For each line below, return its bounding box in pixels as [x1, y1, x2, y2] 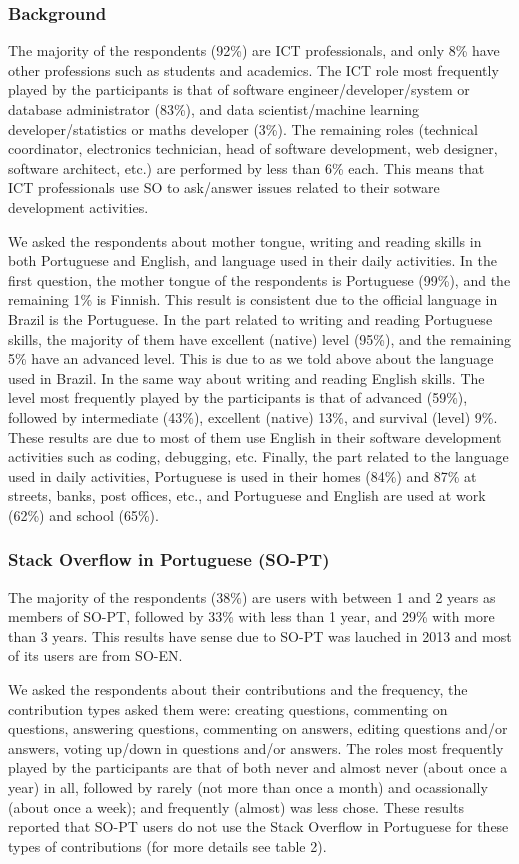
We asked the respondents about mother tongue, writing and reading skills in [8, 230, 482, 251]
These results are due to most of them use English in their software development [8, 426, 502, 447]
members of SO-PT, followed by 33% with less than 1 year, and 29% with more [8, 606, 495, 627]
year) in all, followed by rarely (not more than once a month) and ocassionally [8, 777, 488, 798]
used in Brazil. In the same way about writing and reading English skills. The [8, 367, 485, 388]
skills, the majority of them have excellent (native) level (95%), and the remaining [8, 328, 512, 349]
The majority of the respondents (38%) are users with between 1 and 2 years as [8, 586, 496, 607]
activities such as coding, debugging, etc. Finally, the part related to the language [8, 446, 509, 467]
